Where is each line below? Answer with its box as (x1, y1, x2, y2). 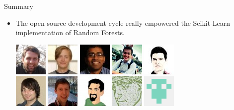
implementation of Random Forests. (15, 27, 125, 38)
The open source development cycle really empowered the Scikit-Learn (15, 17, 231, 28)
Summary (4, 1, 33, 11)
